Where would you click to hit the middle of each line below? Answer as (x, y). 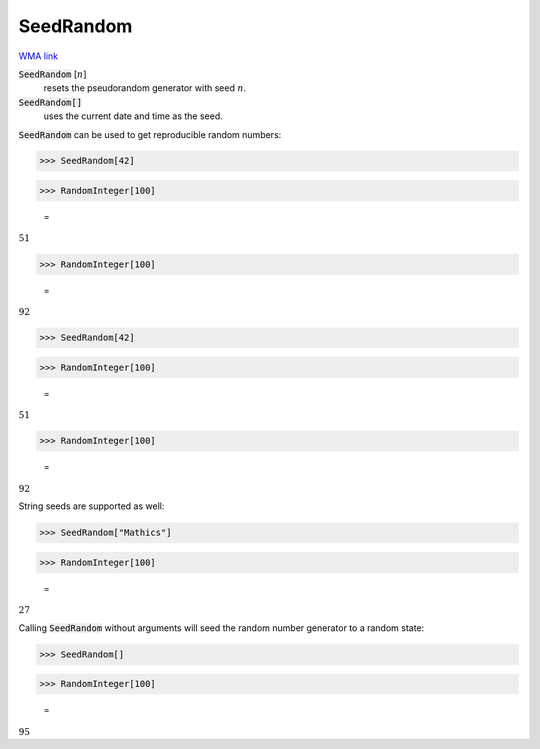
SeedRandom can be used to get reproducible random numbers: (150, 134)
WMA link (38, 56)
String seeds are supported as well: (91, 506)
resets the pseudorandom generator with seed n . (145, 88)
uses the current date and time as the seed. (133, 116)
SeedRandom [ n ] (52, 74)
